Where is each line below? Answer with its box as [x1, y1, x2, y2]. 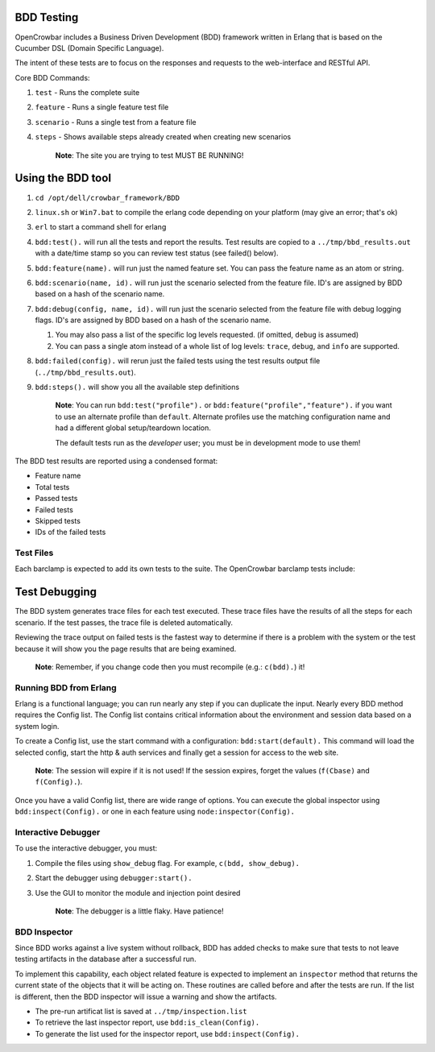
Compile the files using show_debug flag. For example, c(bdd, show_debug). [35, 858, 300, 868]
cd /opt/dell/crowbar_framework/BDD [35, 193, 180, 202]
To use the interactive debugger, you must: [14, 843, 158, 853]
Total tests [35, 482, 70, 491]
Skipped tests [35, 516, 81, 525]
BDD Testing [14, 10, 79, 24]
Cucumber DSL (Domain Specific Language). [14, 43, 164, 52]
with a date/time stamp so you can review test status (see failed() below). [35, 248, 279, 258]
